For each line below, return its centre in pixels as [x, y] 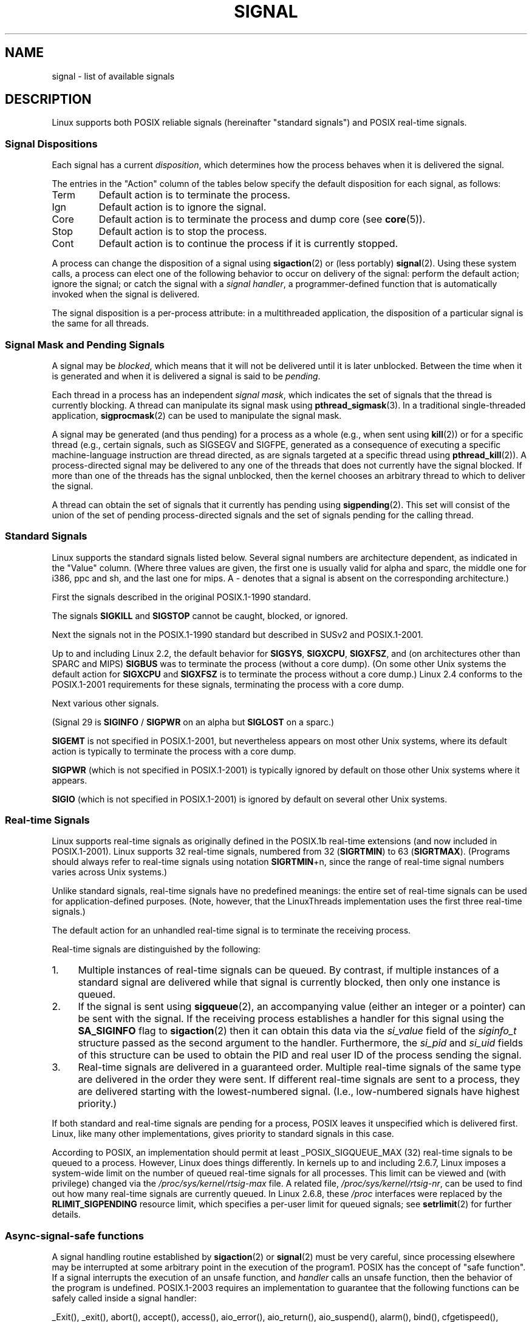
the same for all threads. [100, 324]
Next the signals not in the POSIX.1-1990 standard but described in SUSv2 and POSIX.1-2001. [237, 634]
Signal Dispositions [51, 144]
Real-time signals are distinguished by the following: [156, 949]
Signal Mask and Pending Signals [85, 344]
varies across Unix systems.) [110, 872]
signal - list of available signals [113, 76]
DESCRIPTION [48, 100]
